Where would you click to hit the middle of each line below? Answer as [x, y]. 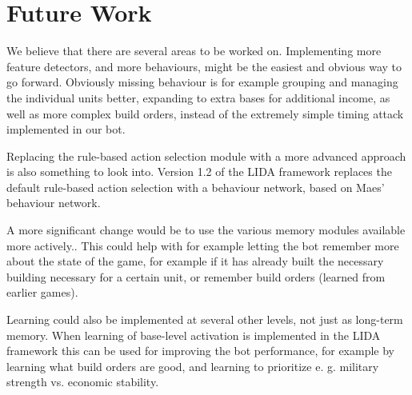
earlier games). [42, 292]
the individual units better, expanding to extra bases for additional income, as [198, 97]
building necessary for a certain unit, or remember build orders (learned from [196, 276]
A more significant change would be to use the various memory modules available [206, 230]
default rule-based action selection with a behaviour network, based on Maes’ [196, 187]
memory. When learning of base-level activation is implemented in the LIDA [194, 335]
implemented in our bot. [66, 129]
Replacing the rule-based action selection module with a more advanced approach [206, 156]
